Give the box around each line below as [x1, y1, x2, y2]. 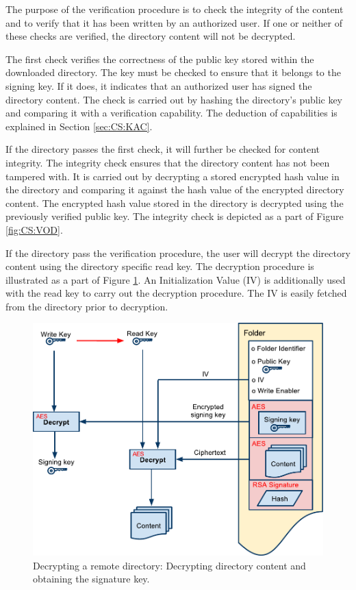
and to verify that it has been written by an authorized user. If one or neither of [5, 15, 342, 29]
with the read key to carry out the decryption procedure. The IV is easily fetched [5, 286, 347, 300]
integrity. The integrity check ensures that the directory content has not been [5, 155, 330, 169]
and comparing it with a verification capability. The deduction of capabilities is [5, 106, 338, 120]
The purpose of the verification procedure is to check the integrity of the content [5, 2, 344, 16]
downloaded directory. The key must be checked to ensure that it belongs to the [5, 65, 341, 79]
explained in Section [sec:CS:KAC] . [5, 119, 153, 133]
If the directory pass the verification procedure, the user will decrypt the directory [5, 245, 351, 260]
